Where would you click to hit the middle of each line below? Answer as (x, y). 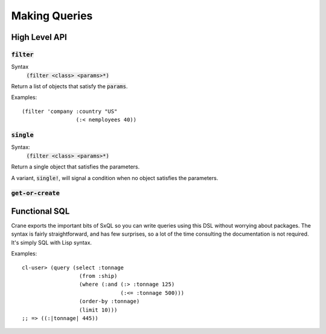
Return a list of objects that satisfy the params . (69, 86)
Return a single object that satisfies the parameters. (75, 167)
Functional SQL (40, 211)
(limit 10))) (98, 310)
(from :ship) (98, 276)
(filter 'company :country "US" (70, 111)
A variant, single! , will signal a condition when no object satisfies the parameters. (115, 178)
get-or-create (36, 193)
